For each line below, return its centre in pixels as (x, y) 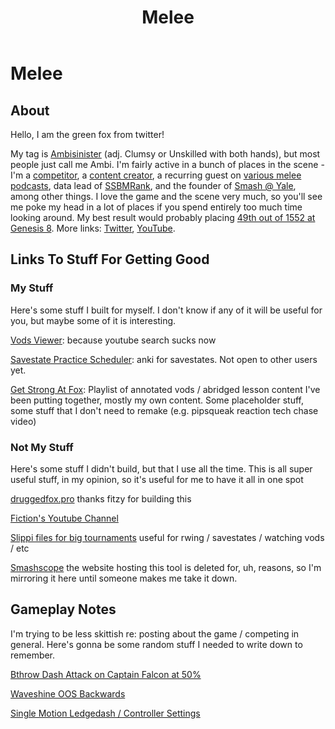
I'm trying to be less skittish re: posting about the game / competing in (155, 633)
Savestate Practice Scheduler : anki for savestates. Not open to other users (164, 359)
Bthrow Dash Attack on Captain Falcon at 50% (106, 674)
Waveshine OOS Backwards (68, 693)
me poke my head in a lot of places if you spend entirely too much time (156, 207)
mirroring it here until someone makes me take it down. (124, 578)
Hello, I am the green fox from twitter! (87, 134)
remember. (33, 655)
